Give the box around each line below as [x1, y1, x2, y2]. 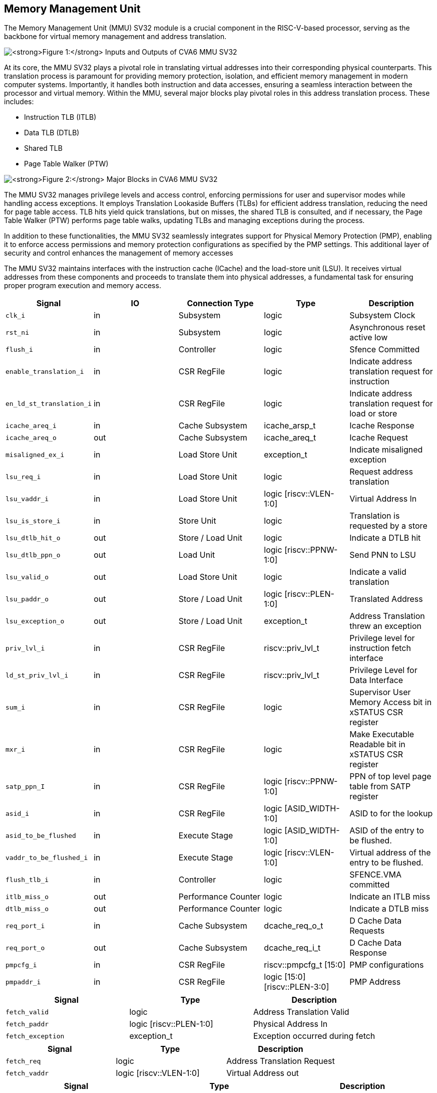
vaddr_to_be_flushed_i [6, 853, 88, 861]
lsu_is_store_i [6, 517, 61, 525]
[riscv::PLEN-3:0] [264, 982, 329, 992]
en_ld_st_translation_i [6, 399, 92, 407]
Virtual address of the [349, 847, 431, 858]
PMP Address [349, 977, 401, 987]
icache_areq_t [264, 432, 316, 443]
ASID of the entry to [349, 825, 424, 836]
